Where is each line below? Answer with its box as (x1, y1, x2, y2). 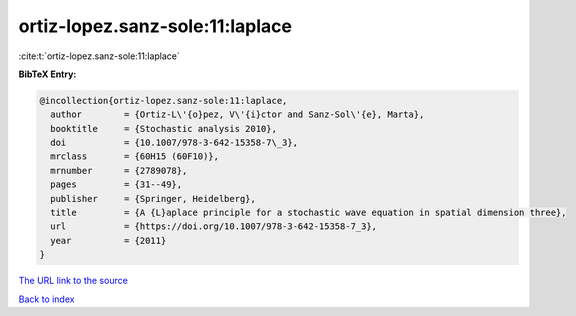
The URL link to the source (18, 275, 129, 287)
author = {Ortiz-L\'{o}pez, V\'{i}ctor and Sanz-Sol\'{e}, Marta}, (50, 109, 425, 120)
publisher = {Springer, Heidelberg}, (50, 193, 257, 204)
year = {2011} (50, 235, 167, 246)
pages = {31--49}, (50, 179, 183, 190)
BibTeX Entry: (18, 68, 77, 80)
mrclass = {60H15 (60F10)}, (50, 151, 220, 162)
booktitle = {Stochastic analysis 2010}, (50, 123, 277, 134)
